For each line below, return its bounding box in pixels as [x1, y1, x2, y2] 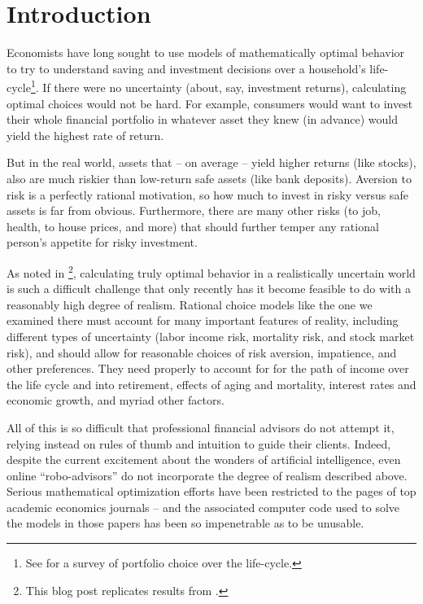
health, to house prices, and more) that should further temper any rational [7, 217, 379, 234]
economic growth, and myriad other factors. [7, 392, 225, 409]
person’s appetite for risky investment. [7, 234, 198, 251]
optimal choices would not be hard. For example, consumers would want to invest [7, 94, 413, 112]
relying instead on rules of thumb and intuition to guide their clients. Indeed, [7, 435, 391, 452]
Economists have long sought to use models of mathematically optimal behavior [7, 44, 405, 61]
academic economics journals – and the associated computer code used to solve [7, 498, 400, 515]
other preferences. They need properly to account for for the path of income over [7, 360, 409, 377]
